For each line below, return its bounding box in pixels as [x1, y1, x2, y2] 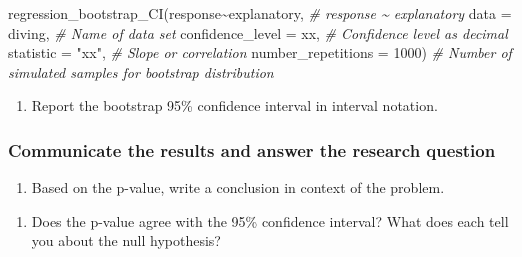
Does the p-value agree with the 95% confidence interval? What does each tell [31, 210, 509, 231]
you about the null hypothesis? [31, 230, 221, 251]
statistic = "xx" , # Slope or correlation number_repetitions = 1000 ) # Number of [8, 42, 512, 63]
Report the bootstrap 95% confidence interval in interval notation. [31, 95, 438, 116]
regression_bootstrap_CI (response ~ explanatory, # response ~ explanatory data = [8, 3, 512, 23]
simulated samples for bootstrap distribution [8, 61, 274, 82]
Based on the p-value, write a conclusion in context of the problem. [31, 177, 445, 198]
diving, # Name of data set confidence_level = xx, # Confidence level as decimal [8, 22, 508, 43]
